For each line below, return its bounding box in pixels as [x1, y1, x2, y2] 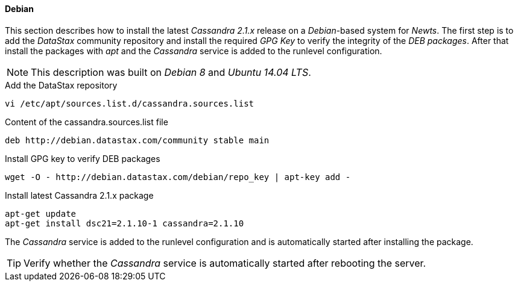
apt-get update [5, 208, 77, 219]
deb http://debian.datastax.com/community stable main [5, 135, 270, 145]
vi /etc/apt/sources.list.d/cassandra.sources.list [5, 98, 254, 108]
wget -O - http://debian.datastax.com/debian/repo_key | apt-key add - [5, 172, 351, 182]
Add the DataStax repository [5, 79, 118, 90]
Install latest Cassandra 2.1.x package [5, 190, 154, 201]
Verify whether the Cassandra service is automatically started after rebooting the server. [24, 256, 426, 269]
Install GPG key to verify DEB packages [5, 153, 160, 164]
